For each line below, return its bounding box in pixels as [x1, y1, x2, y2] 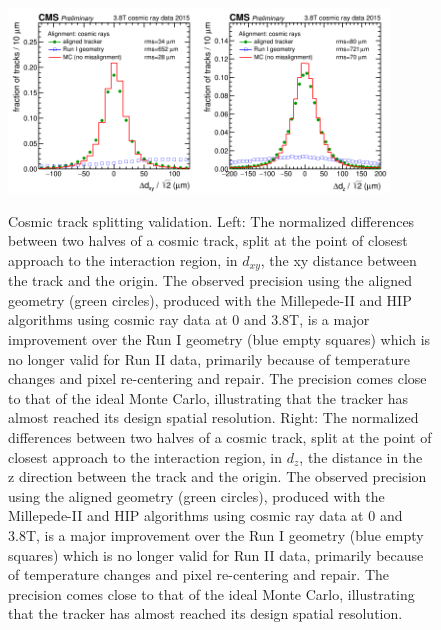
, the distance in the [299, 446, 423, 467]
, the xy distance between [260, 249, 417, 270]
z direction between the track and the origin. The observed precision [8, 466, 427, 487]
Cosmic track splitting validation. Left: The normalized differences [8, 210, 415, 231]
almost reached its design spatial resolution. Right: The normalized [8, 407, 419, 428]
